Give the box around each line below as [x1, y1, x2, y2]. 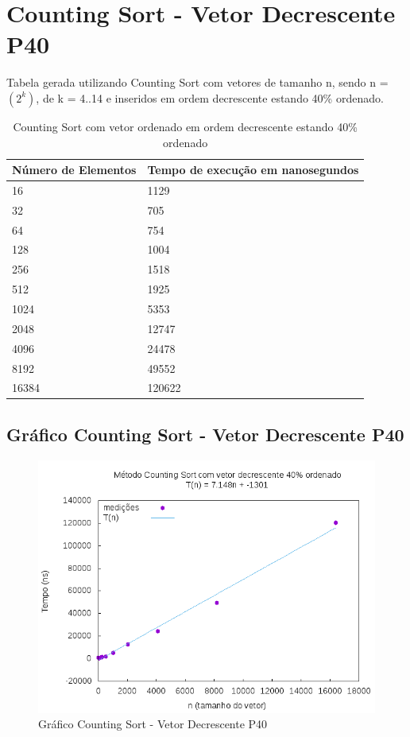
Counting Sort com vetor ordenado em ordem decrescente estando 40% [13, 118, 358, 134]
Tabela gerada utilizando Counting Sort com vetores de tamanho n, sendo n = [6, 74, 389, 91]
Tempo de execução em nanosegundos [147, 161, 359, 178]
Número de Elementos [12, 161, 137, 178]
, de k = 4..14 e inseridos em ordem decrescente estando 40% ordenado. [36, 89, 384, 106]
